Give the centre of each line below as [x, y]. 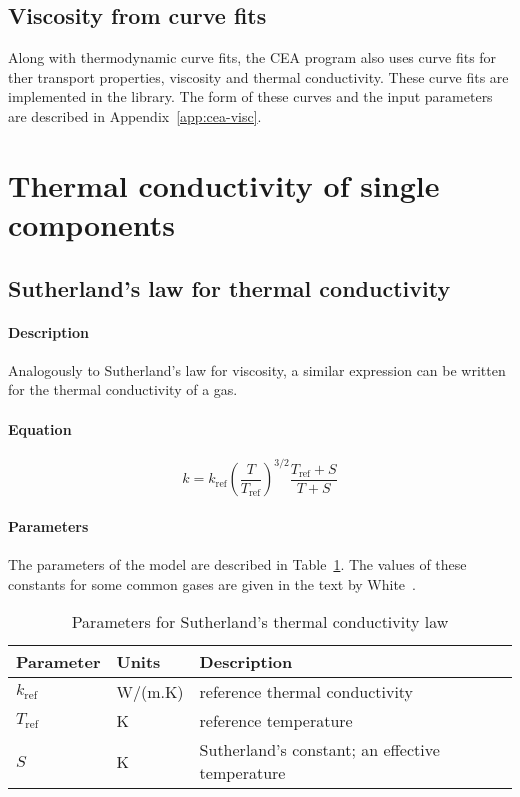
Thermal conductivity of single [224, 184]
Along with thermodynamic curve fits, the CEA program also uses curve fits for [252, 57]
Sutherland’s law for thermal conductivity [229, 287]
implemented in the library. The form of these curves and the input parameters [250, 96]
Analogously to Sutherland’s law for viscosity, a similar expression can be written [257, 369]
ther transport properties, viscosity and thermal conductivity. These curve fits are [258, 76]
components [91, 223]
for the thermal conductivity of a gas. [123, 389]
